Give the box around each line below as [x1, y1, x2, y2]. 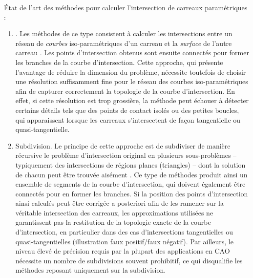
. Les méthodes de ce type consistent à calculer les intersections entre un [15, 28, 232, 39]
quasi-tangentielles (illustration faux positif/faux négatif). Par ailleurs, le [15, 236, 233, 246]
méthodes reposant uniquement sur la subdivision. [15, 265, 166, 275]
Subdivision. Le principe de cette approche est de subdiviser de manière [15, 140, 231, 150]
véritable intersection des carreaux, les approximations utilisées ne [15, 207, 213, 217]
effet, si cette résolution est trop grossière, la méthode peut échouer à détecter [15, 95, 249, 106]
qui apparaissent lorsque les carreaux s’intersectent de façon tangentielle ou [15, 114, 241, 125]
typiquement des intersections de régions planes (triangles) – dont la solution [15, 159, 246, 170]
